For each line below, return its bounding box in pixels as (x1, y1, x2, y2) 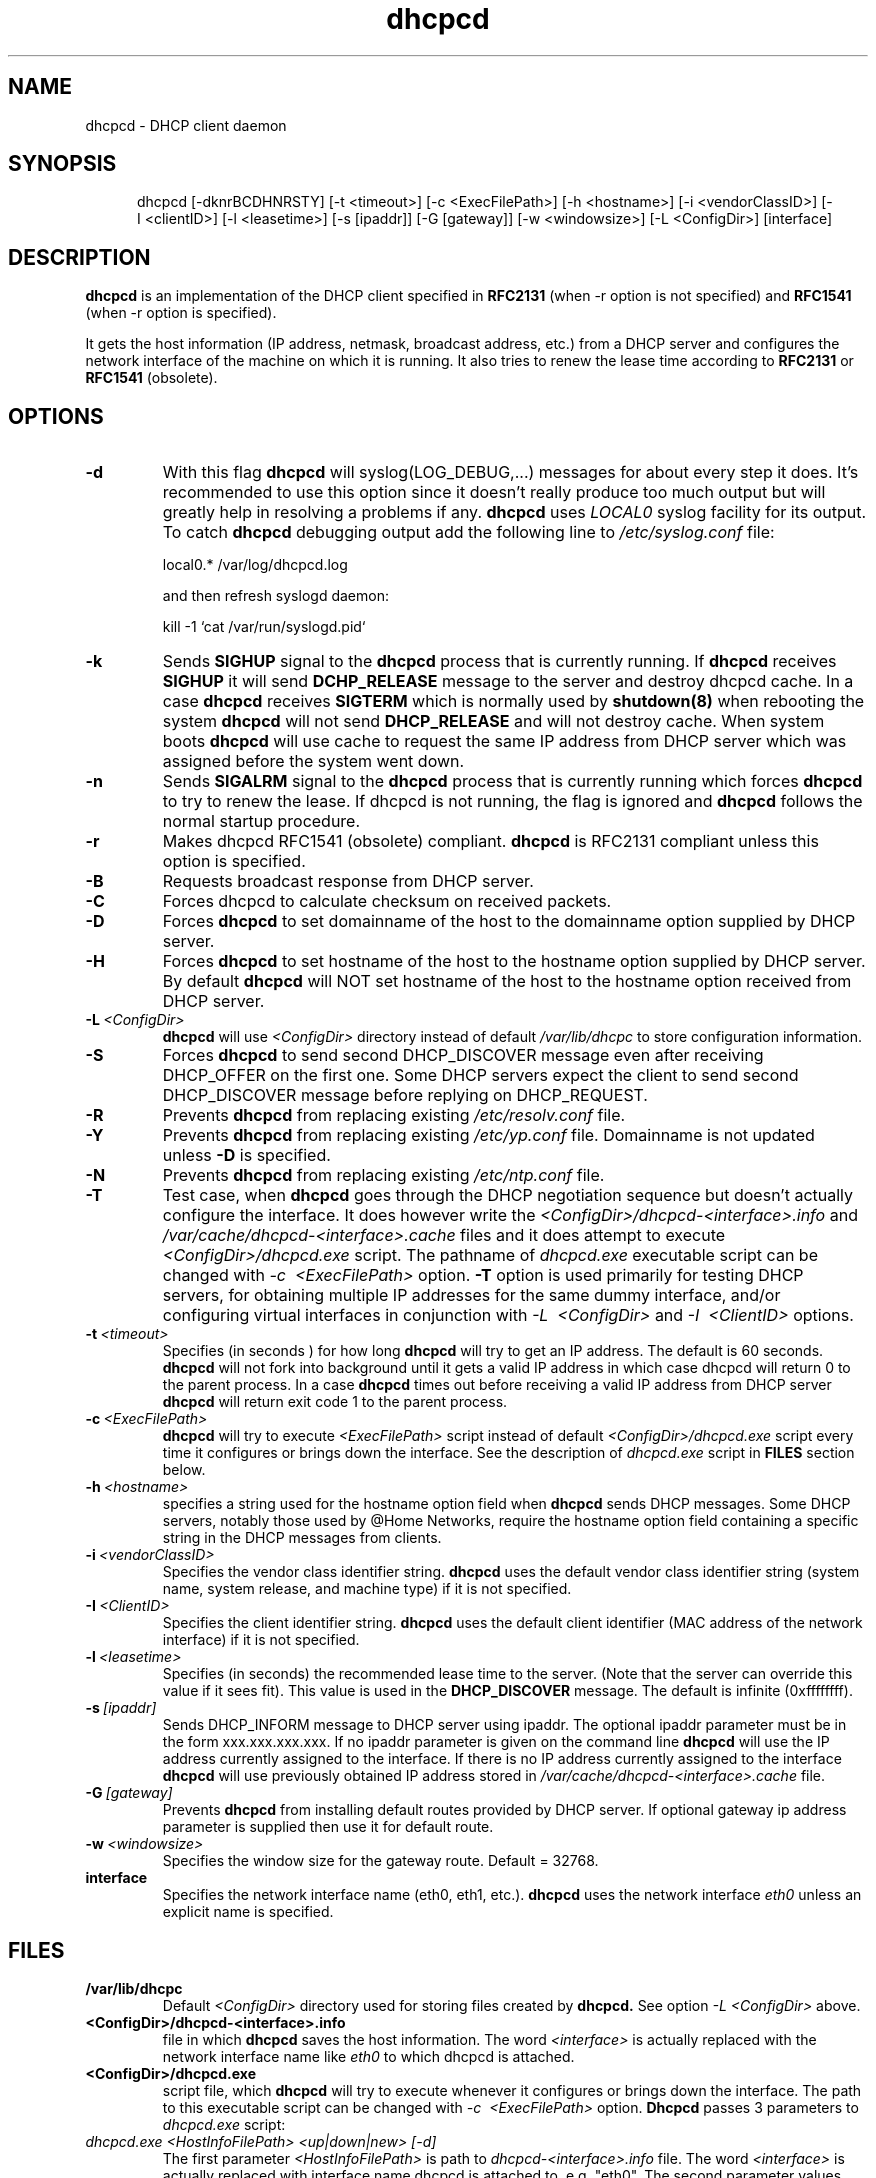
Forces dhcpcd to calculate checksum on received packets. (162, 891, 612, 912)
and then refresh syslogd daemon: (162, 587, 389, 605)
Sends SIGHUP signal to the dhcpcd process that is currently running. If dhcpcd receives (162, 651, 837, 672)
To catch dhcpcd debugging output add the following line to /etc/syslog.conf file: (162, 522, 775, 543)
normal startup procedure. (162, 811, 361, 832)
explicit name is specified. (162, 1903, 334, 1921)
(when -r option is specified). (85, 304, 277, 322)
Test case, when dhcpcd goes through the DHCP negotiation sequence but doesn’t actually (162, 1185, 854, 1206)
